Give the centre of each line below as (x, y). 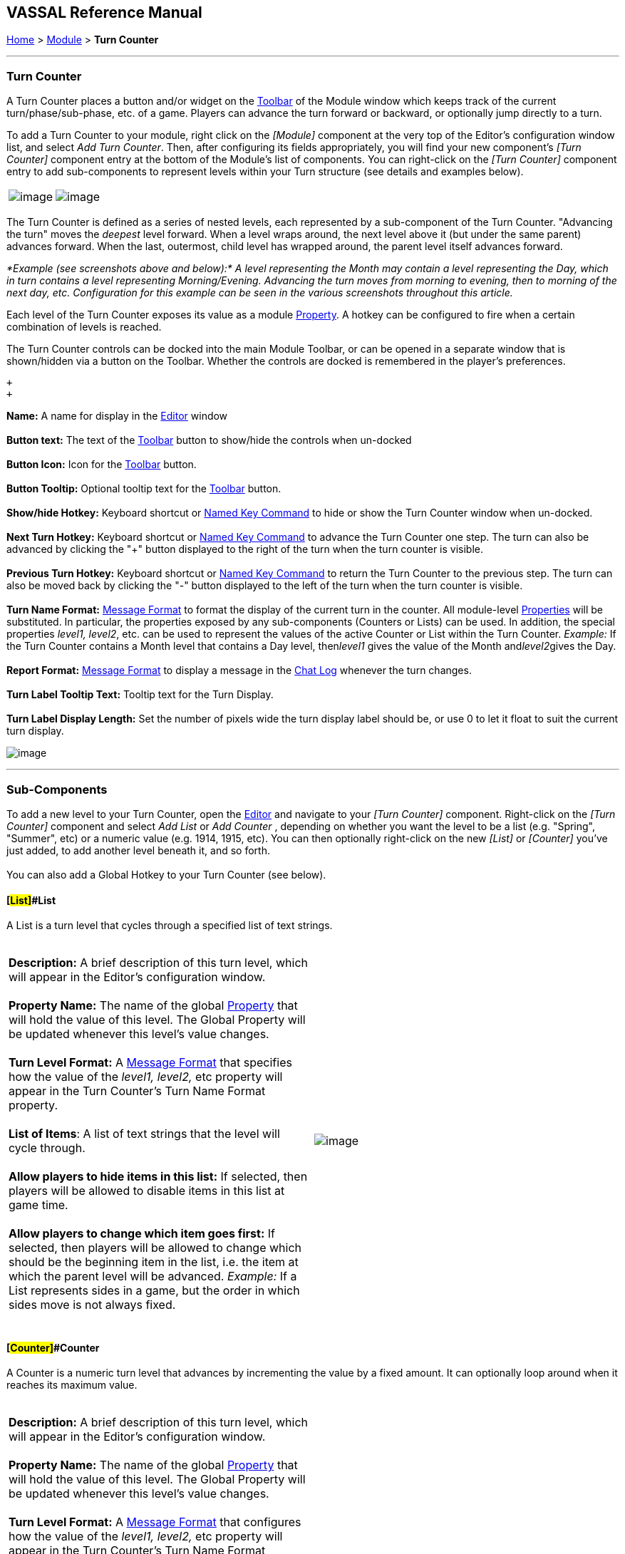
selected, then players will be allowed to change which (155, 1248)
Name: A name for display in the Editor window (117, 416)
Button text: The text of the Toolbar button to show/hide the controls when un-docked (209, 440)
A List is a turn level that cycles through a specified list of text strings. (170, 926)
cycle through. (47, 1148)
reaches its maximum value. (72, 1385)
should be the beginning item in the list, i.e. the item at (154, 1262)
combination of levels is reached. (84, 327)
